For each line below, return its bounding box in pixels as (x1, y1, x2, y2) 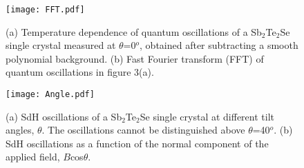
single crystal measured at (6, 38, 116, 52)
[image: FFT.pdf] (6, 5, 85, 14)
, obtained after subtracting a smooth (140, 38, 298, 52)
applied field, (6, 149, 60, 164)
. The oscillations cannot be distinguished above (41, 123, 245, 137)
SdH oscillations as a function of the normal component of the (6, 136, 269, 150)
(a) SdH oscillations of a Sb (6, 109, 122, 123)
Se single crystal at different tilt (140, 109, 274, 123)
